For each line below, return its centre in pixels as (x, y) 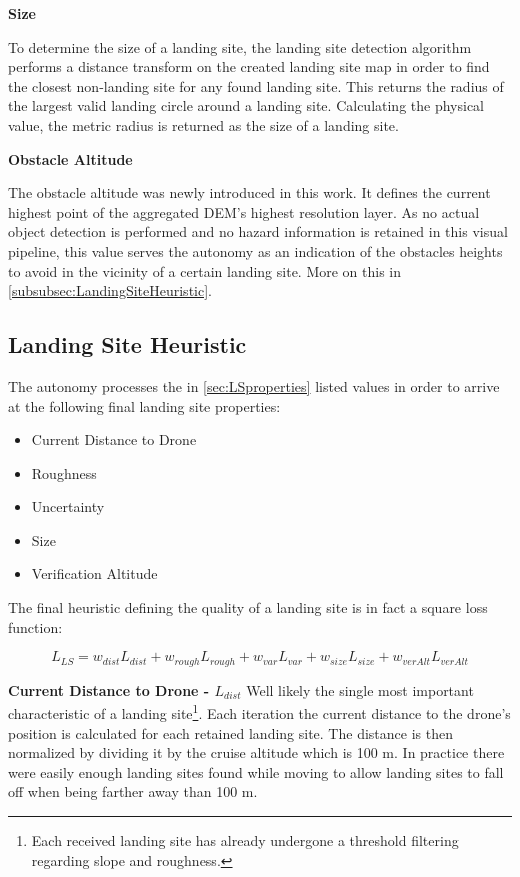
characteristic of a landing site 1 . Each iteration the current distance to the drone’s (259, 711)
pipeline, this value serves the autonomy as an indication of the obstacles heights (255, 250)
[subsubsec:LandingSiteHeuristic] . (110, 290)
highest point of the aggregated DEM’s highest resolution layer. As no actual (244, 211)
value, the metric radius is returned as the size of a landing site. (203, 124)
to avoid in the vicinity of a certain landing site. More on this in (205, 270)
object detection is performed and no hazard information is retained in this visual (258, 231)
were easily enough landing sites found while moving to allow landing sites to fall (256, 771)
